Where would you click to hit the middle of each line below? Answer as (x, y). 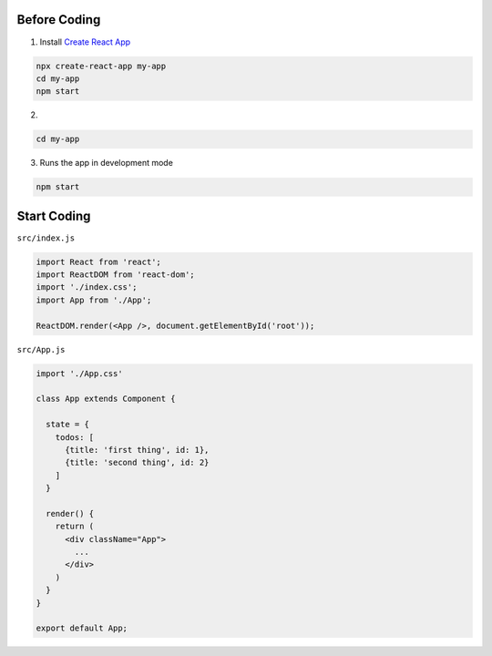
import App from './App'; (94, 300)
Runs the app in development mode (106, 163)
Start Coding (54, 215)
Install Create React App (85, 42)
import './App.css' (79, 373)
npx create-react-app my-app (101, 66)
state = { (68, 425)
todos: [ (75, 437)
